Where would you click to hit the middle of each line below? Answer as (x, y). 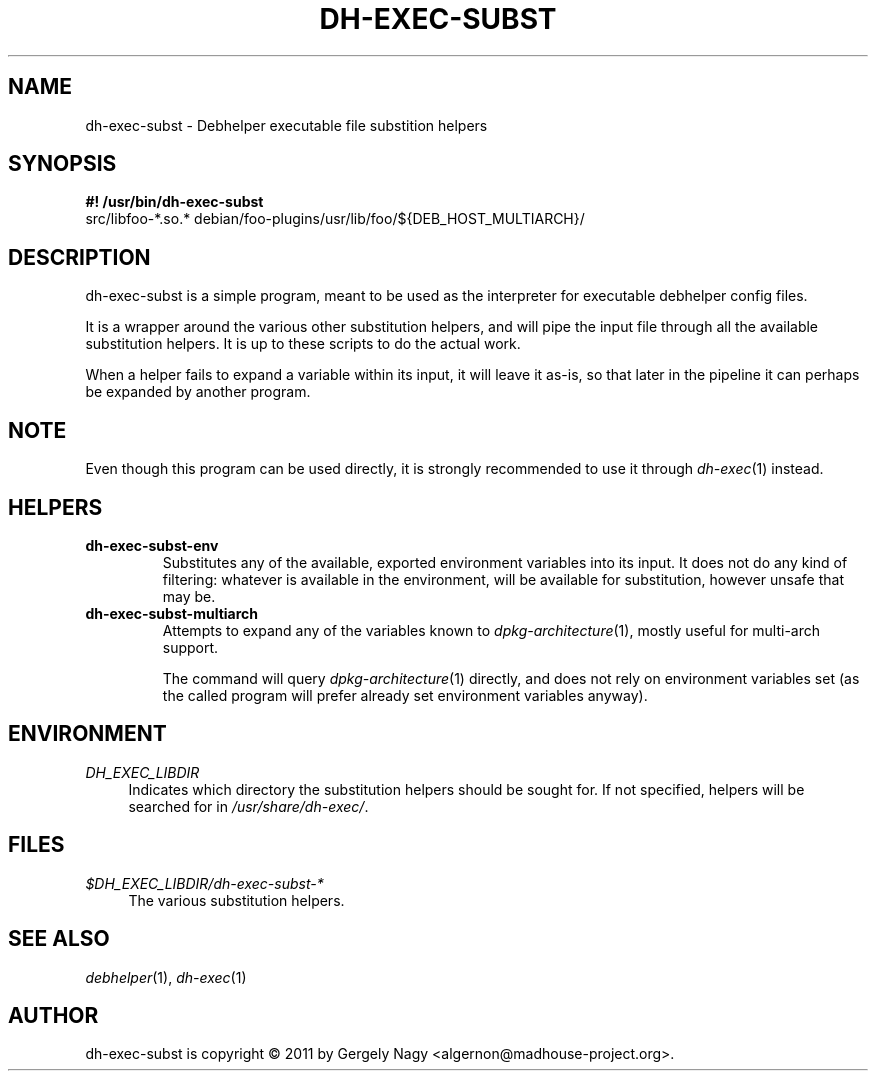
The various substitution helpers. (236, 900)
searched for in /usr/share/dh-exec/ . (248, 806)
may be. (189, 596)
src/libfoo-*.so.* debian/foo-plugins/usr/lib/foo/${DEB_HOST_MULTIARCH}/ (335, 219)
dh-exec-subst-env (152, 545)
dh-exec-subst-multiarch (172, 613)
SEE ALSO (59, 939)
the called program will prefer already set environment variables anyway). (405, 695)
